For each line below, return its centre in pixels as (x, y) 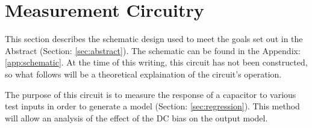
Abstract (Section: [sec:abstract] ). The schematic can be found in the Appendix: (153, 50)
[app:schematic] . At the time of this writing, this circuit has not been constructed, (156, 62)
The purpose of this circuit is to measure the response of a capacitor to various (151, 94)
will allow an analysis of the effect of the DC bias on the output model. (136, 117)
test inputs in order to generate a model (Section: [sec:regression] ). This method (152, 106)
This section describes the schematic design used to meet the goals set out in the (154, 39)
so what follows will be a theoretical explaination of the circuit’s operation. (143, 74)
